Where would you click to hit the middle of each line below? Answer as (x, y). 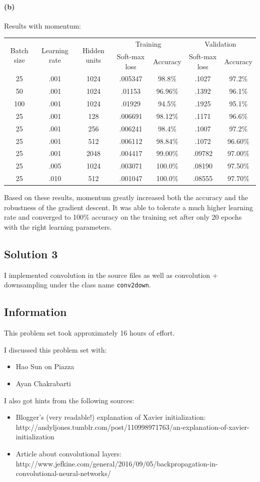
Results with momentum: (42, 25)
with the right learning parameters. (58, 227)
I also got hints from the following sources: (69, 400)
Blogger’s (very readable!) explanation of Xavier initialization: (111, 417)
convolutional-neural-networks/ (63, 473)
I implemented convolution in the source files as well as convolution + (111, 275)
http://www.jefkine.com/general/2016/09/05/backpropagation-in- (117, 463)
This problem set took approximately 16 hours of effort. (89, 333)
